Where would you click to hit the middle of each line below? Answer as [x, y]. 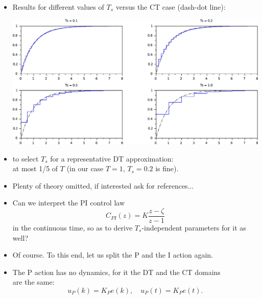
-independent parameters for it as [194, 227]
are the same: [33, 282]
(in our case [85, 168]
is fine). [167, 168]
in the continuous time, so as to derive [73, 227]
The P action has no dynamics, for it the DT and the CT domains [116, 272]
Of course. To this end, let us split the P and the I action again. [113, 255]
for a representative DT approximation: [112, 158]
